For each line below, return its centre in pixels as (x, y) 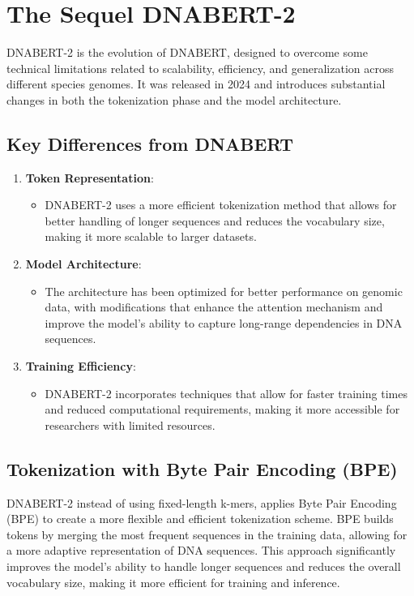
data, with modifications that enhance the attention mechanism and (214, 307)
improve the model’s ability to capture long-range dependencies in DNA (224, 322)
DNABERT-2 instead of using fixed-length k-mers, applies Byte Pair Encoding (202, 502)
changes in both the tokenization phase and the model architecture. (174, 99)
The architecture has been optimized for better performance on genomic (224, 291)
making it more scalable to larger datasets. (151, 236)
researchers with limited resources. (130, 424)
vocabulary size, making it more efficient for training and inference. (173, 582)
